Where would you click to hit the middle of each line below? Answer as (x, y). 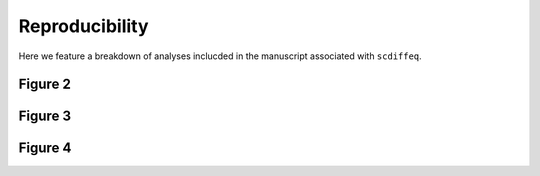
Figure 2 (45, 84)
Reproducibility (83, 26)
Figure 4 (45, 148)
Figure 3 (45, 116)
